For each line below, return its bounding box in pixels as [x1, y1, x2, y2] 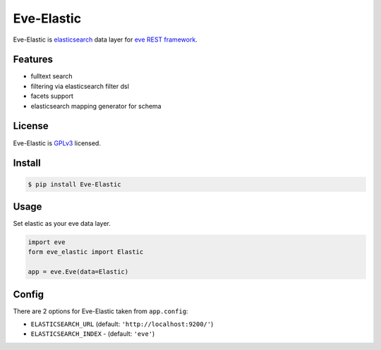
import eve [28, 239, 66, 246]
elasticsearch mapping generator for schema [30, 102, 162, 110]
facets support [30, 92, 74, 100]
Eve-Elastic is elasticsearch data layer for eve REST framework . [13, 35, 198, 44]
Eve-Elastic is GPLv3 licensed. [13, 138, 102, 147]
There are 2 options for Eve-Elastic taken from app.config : [13, 307, 188, 315]
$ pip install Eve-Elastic [28, 180, 121, 188]
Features [13, 54, 53, 66]
